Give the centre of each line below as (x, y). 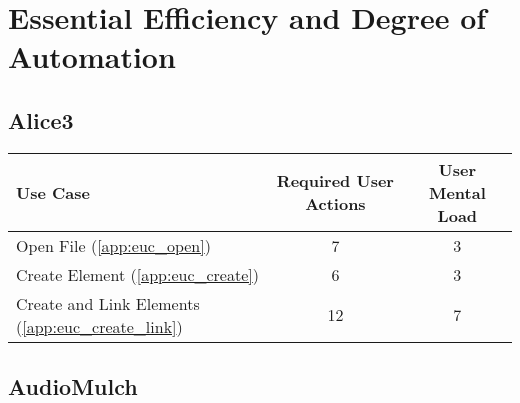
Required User (335, 181)
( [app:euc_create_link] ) (99, 326)
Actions (335, 204)
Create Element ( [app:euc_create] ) (137, 274)
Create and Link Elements (108, 303)
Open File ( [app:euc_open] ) (113, 245)
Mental (457, 192)
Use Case (53, 192)
